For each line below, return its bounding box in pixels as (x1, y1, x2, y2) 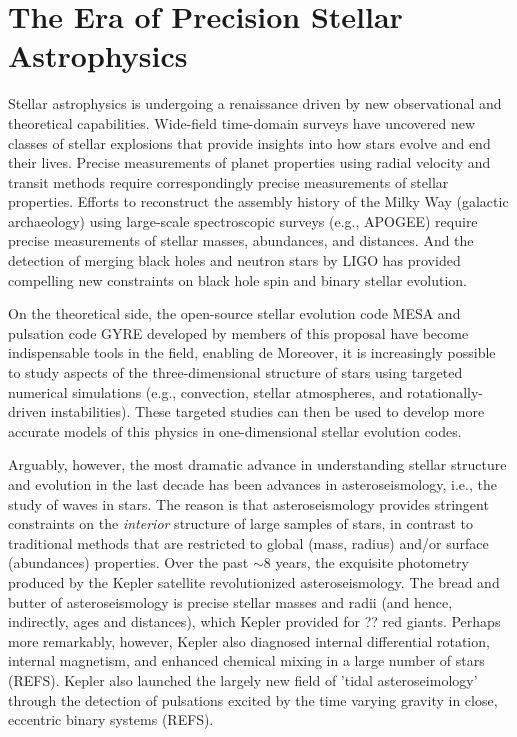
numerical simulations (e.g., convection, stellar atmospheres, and (8, 381, 403, 402)
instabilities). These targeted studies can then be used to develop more (50, 401, 485, 422)
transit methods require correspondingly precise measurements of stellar (8, 171, 449, 192)
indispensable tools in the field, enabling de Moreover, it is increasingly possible (8, 342, 496, 363)
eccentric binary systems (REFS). (8, 709, 214, 730)
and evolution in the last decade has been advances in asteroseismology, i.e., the (8, 474, 497, 494)
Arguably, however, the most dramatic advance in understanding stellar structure (8, 454, 507, 475)
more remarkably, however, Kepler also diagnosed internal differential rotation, (8, 630, 490, 651)
